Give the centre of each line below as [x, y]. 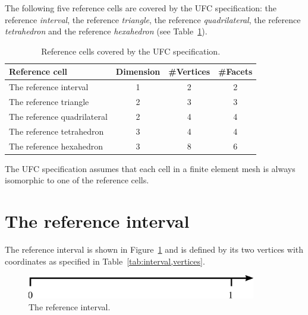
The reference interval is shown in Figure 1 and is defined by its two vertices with [154, 249]
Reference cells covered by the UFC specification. [131, 51]
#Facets [235, 71]
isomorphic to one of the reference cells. [77, 180]
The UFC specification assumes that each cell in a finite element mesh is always [150, 168]
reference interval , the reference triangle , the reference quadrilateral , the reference [153, 19]
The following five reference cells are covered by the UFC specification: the [141, 8]
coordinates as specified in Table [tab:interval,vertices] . [105, 261]
